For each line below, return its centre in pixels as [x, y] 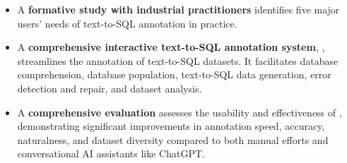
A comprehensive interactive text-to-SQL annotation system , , [171, 47]
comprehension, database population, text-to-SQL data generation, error [174, 74]
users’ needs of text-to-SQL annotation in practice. [127, 23]
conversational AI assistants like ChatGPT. [111, 153]
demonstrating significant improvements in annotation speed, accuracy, [171, 126]
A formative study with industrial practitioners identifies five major [178, 9]
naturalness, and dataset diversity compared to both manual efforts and [173, 139]
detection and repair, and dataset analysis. [110, 88]
